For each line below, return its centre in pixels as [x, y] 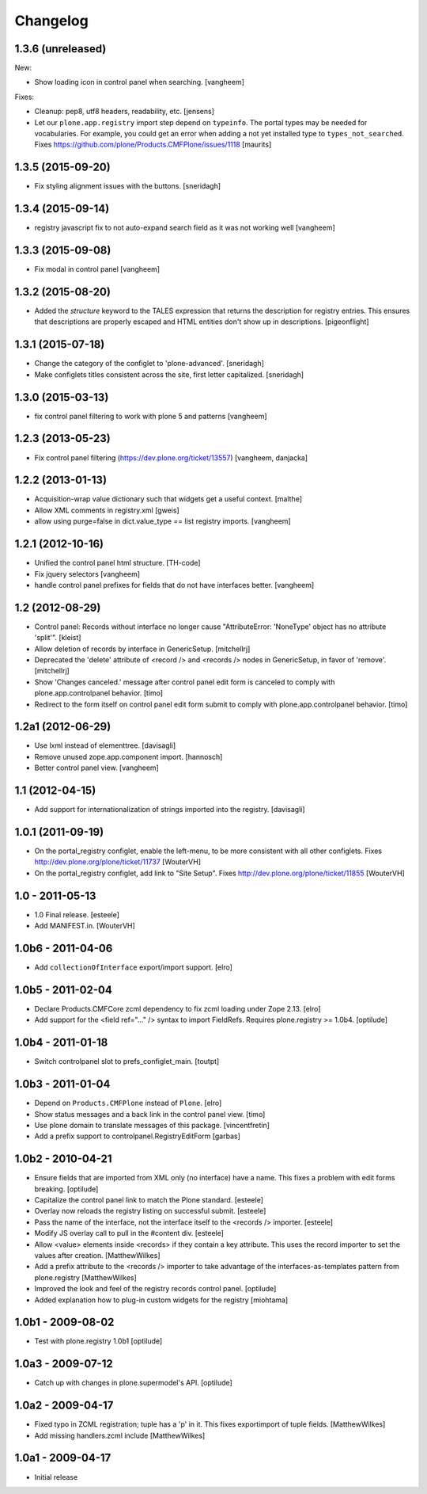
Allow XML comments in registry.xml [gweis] [107, 510]
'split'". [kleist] [58, 638]
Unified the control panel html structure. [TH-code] [117, 563]
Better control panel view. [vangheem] [97, 768]
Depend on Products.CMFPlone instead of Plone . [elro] [128, 1103]
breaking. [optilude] [66, 1189]
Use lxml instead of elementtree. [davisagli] [105, 745]
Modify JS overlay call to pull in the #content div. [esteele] [129, 1233]
